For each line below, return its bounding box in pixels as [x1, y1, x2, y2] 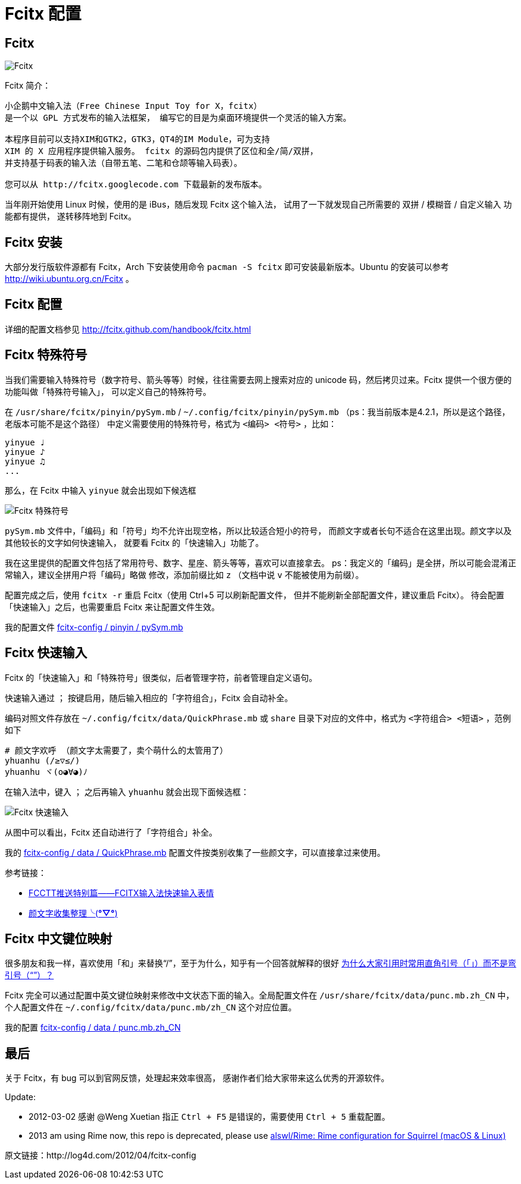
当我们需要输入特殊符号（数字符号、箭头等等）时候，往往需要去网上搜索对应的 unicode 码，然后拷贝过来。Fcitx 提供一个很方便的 [5, 374, 512, 385]
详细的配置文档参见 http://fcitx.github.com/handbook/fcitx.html [5, 324, 251, 334]
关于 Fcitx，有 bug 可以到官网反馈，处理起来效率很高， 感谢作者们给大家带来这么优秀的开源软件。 [5, 1073, 390, 1083]
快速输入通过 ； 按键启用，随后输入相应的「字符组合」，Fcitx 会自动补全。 [5, 692, 293, 703]
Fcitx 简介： [5, 80, 51, 91]
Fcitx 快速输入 [5, 645, 87, 661]
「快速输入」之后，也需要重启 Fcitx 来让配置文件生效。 [5, 601, 220, 612]
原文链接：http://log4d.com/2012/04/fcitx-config [5, 1150, 196, 1161]
